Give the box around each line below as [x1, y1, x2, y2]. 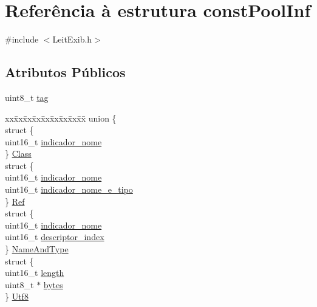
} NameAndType [5, 243, 69, 255]
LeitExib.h [52, 33, 92, 46]
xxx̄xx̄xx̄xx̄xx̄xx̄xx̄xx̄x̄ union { [5, 111, 117, 124]
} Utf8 [5, 290, 29, 303]
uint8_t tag [5, 91, 49, 103]
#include [5, 33, 39, 46]
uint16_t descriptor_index [5, 230, 104, 243]
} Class [5, 147, 32, 160]
